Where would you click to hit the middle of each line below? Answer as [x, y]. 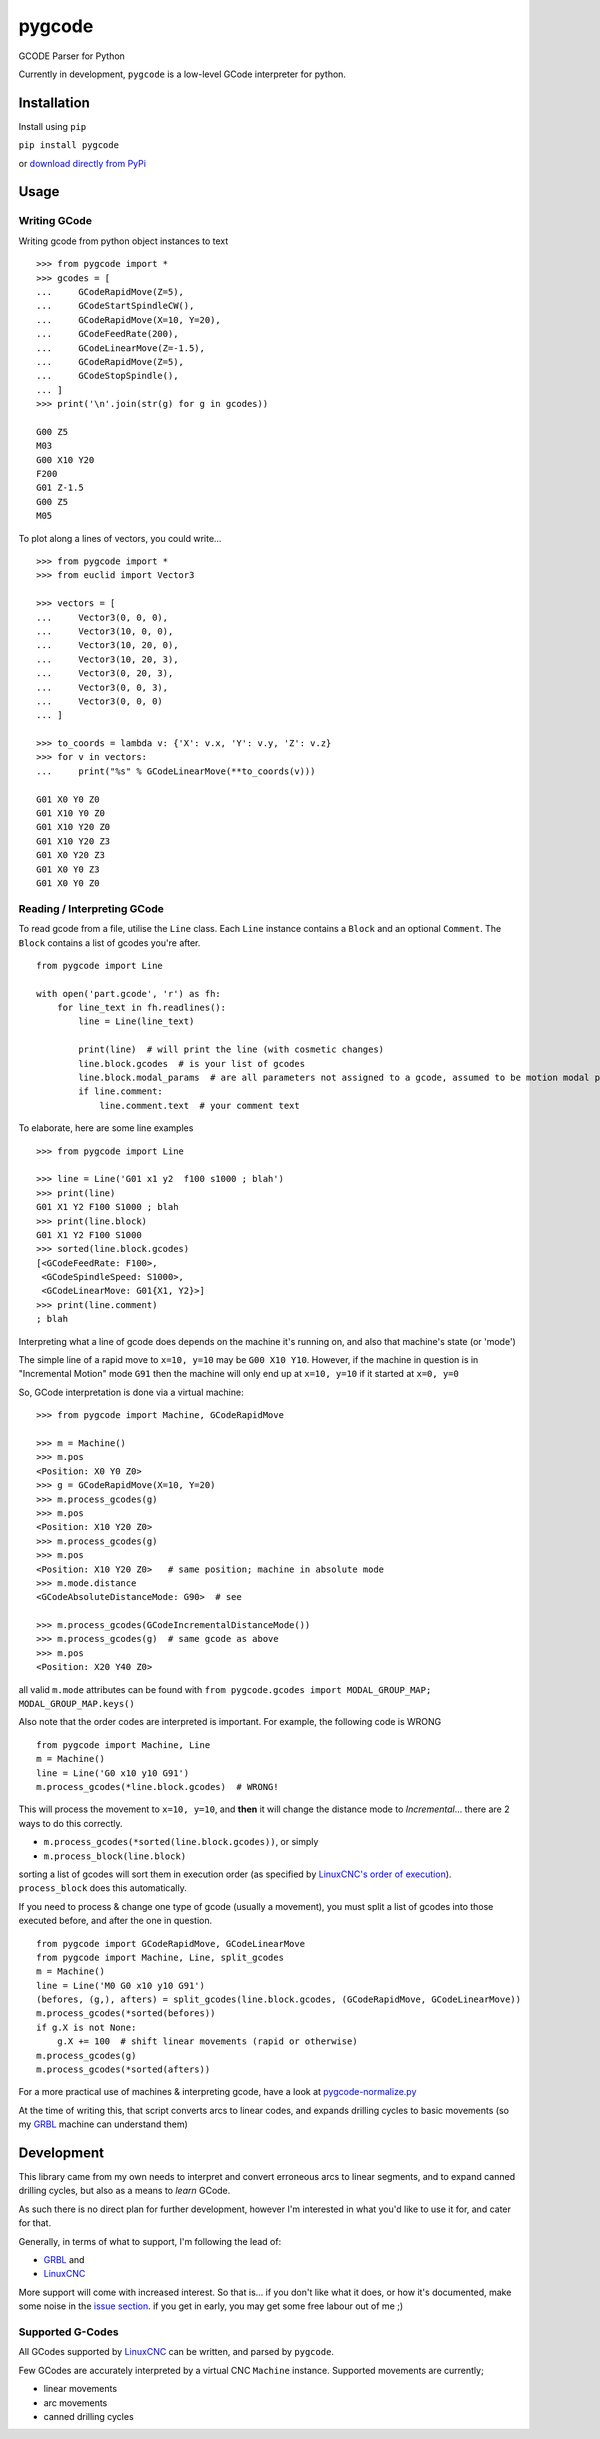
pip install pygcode [69, 145]
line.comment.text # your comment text [199, 1105]
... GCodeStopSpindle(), [107, 376]
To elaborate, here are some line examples [106, 1128]
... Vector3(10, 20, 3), [107, 659]
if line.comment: [121, 1091]
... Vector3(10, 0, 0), [105, 631]
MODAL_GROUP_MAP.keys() [76, 1704]
